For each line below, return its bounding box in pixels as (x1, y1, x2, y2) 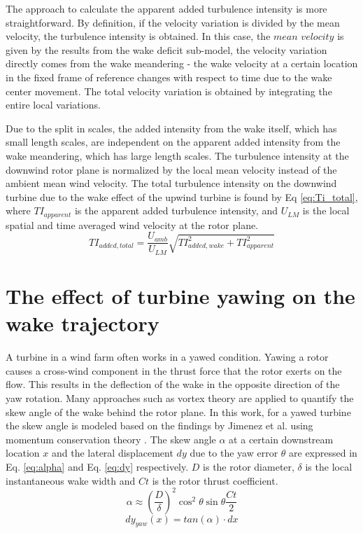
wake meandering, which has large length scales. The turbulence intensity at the (6, 148, 349, 162)
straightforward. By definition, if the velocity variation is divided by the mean (6, 15, 340, 29)
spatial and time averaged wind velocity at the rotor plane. (6, 217, 259, 232)
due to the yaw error (190, 445, 278, 460)
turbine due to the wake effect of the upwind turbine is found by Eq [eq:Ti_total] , (6, 189, 358, 204)
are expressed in (289, 445, 357, 460)
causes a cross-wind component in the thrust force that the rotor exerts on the (6, 363, 342, 378)
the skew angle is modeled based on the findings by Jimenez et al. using (6, 418, 313, 433)
